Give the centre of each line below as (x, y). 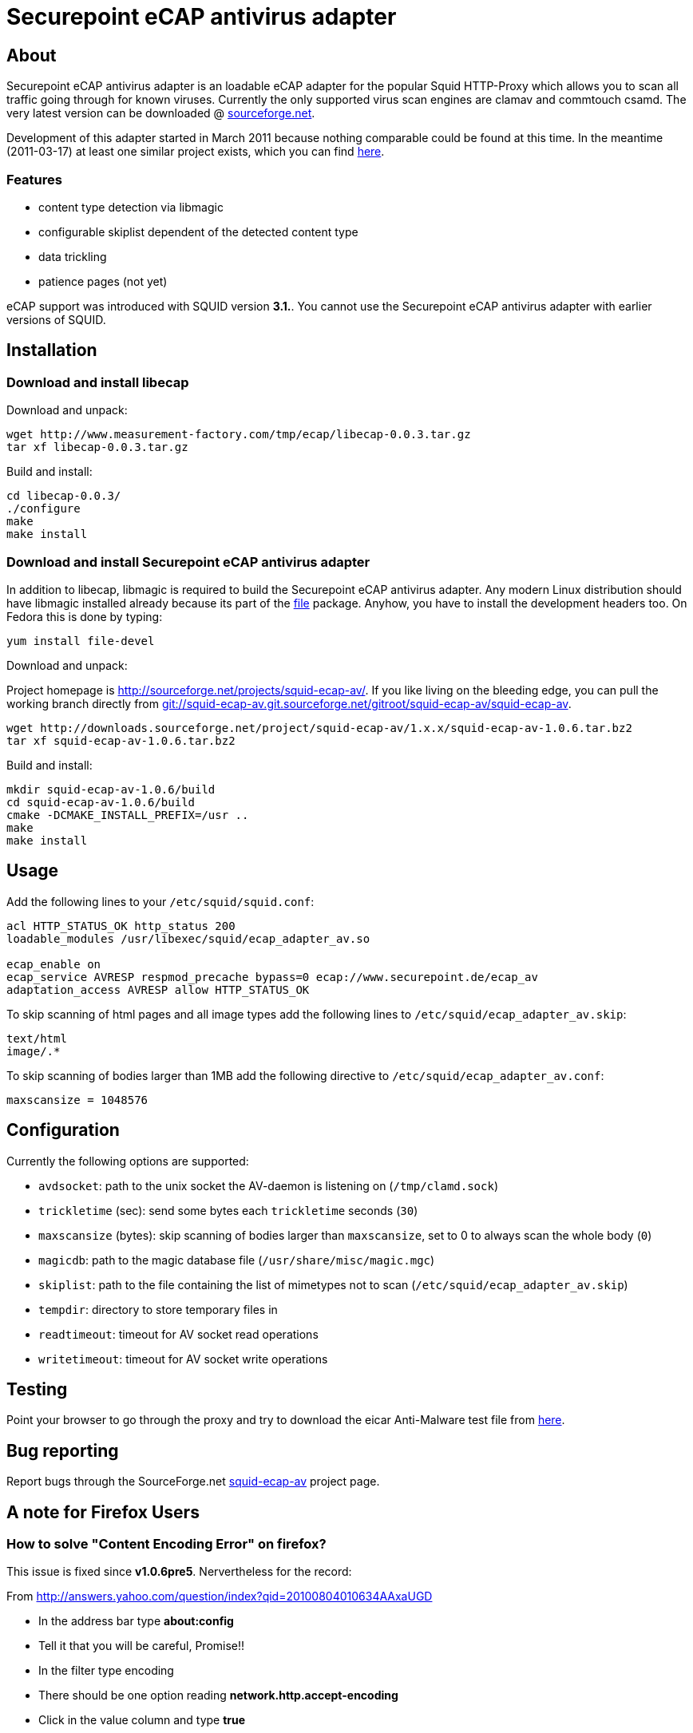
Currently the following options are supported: (128, 1161)
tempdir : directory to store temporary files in (158, 1309)
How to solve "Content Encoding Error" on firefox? (166, 1544)
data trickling (73, 256)
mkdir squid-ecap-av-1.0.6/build (111, 789)
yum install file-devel (81, 641)
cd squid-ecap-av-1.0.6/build (101, 802)
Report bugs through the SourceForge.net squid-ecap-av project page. (193, 1482)
